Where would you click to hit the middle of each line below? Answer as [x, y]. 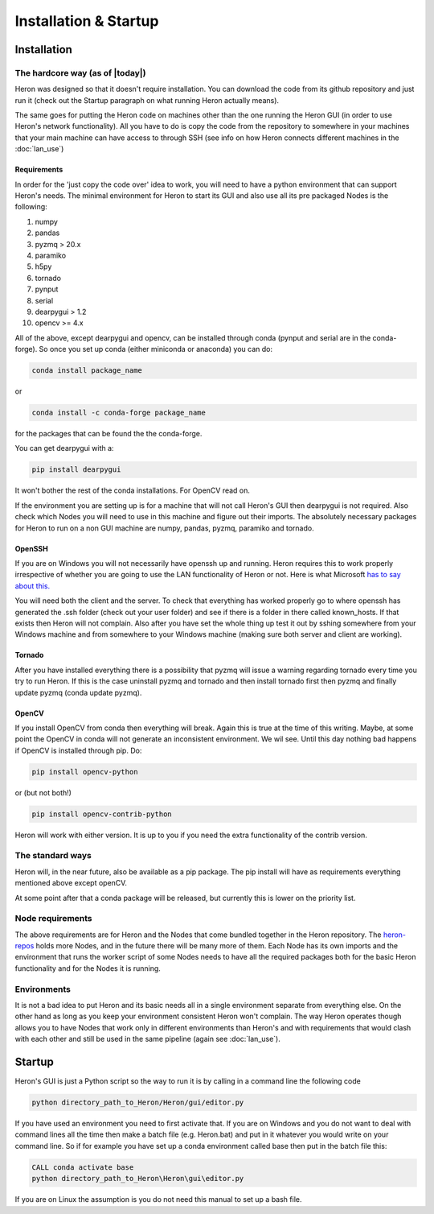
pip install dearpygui [76, 470]
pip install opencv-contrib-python [102, 814]
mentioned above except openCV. [71, 883]
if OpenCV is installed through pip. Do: [78, 750]
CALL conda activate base [83, 1167]
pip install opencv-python [85, 772]
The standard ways [53, 856]
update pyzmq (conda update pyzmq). [78, 692]
